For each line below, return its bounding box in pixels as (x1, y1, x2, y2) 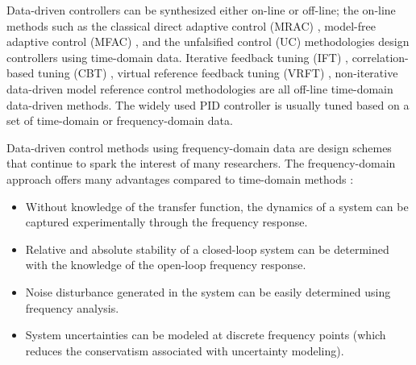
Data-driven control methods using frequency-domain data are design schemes (6, 139, 392, 156)
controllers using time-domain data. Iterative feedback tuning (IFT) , (6, 48, 348, 65)
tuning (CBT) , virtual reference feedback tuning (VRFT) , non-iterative (37, 64, 398, 81)
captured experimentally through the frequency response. (25, 214, 308, 230)
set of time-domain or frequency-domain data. (6, 112, 233, 129)
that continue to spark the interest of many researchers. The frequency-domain (6, 155, 396, 172)
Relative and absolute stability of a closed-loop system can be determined (25, 240, 389, 257)
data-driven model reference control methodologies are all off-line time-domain (6, 80, 393, 97)
